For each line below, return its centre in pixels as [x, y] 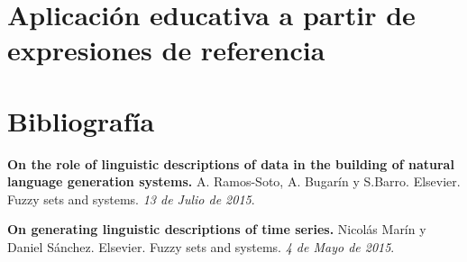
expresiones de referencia [166, 50]
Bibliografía [81, 120]
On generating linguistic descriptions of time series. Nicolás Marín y [217, 229]
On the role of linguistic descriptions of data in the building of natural [231, 163]
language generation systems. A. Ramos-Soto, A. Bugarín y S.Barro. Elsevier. [234, 181]
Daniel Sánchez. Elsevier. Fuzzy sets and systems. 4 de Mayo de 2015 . [201, 247]
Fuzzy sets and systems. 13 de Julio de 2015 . [131, 199]
